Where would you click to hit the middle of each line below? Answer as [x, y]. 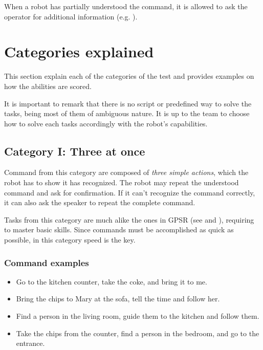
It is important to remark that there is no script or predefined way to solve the [128, 103]
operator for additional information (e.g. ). [71, 16]
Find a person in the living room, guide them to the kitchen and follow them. [138, 316]
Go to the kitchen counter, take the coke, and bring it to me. [112, 281]
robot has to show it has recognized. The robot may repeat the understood [122, 182]
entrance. [30, 343]
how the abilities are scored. [48, 86]
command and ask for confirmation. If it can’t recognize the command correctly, [130, 192]
